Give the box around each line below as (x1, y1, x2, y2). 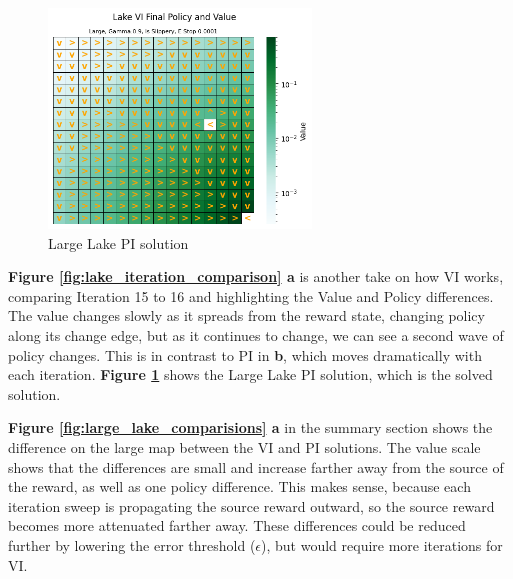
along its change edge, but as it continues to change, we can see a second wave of (8, 324, 504, 345)
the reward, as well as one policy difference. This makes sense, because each (8, 476, 471, 497)
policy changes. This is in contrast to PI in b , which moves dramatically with (8, 344, 482, 365)
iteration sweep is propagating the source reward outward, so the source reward (8, 495, 495, 516)
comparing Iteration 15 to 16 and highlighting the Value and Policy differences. (8, 285, 494, 306)
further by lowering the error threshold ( (8, 534, 256, 555)
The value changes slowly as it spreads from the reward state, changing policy (8, 305, 485, 326)
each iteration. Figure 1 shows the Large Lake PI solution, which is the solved (8, 364, 493, 385)
